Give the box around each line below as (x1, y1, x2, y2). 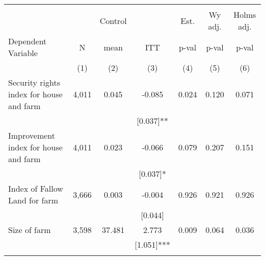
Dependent (8, 35, 47, 47)
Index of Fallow (8, 183, 63, 194)
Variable (8, 47, 38, 59)
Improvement (8, 129, 56, 141)
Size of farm (8, 224, 51, 236)
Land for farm (8, 194, 59, 206)
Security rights (8, 76, 60, 88)
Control (99, 14, 127, 27)
